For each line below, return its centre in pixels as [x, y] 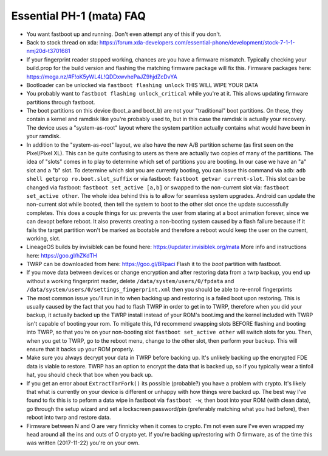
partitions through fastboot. [61, 102]
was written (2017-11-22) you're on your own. [83, 443]
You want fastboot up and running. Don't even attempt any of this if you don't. [124, 34]
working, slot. [43, 238]
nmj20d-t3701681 [48, 51]
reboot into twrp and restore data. [69, 418]
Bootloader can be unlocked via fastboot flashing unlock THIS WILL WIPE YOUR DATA [142, 85]
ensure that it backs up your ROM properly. [80, 349]
